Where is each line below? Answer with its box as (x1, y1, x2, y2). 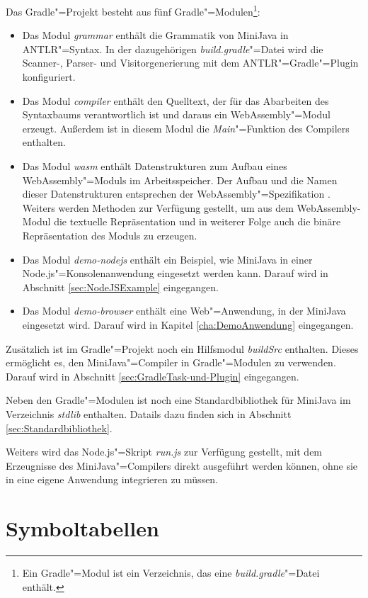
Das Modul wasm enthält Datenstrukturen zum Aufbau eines (22, 159, 287, 173)
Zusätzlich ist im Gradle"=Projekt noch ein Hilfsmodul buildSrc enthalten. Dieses (6, 341, 359, 356)
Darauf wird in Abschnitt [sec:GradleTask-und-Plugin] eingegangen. (6, 368, 299, 383)
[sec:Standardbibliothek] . (6, 420, 113, 435)
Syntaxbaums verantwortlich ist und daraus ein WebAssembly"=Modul (22, 107, 330, 122)
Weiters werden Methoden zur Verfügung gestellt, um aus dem (22, 200, 294, 215)
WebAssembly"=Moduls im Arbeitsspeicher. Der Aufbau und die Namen (22, 172, 338, 187)
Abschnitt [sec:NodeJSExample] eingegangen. (22, 279, 219, 294)
